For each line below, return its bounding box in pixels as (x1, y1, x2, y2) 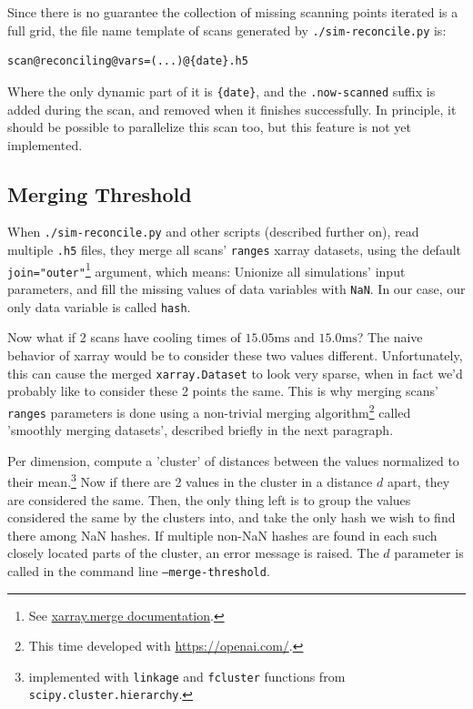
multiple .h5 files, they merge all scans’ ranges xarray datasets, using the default (7, 240, 462, 259)
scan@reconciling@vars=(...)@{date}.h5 (7, 55, 248, 68)
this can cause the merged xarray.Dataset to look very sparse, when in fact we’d (7, 363, 463, 382)
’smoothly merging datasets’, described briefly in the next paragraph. (7, 420, 394, 440)
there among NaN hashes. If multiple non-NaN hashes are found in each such (7, 525, 438, 544)
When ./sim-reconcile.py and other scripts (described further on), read (7, 222, 419, 241)
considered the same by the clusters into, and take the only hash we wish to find (7, 508, 456, 527)
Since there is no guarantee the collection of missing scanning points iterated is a (7, 3, 458, 21)
